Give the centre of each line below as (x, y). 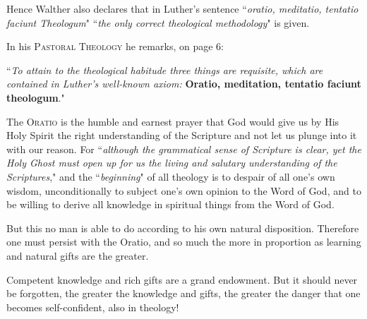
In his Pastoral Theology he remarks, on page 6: (115, 46)
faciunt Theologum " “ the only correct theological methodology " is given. (158, 22)
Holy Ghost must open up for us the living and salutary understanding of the (172, 163)
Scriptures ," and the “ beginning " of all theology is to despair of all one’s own (171, 176)
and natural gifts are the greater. (78, 255)
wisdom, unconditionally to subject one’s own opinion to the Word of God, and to (184, 190)
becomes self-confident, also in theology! (93, 307)
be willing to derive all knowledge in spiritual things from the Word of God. (170, 204)
